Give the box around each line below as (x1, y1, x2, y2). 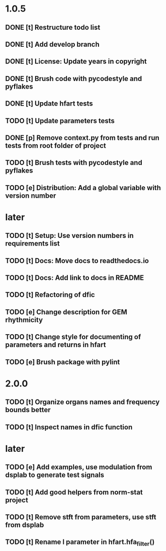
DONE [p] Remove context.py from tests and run (5, 133, 159, 142)
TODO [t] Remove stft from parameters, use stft (5, 513, 156, 521)
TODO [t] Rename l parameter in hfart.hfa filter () (5, 538, 155, 547)
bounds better (5, 406, 51, 414)
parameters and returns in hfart (5, 341, 106, 349)
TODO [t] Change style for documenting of (5, 333, 141, 341)
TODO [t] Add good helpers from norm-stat (5, 488, 143, 496)
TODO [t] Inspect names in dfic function (5, 423, 133, 431)
